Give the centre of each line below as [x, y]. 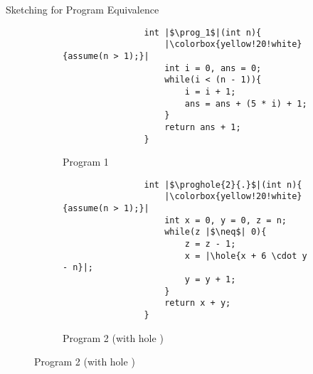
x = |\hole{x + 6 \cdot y [246, 256]
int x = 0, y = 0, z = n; [226, 220]
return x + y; [198, 303]
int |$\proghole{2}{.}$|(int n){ [223, 185]
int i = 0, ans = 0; [213, 68]
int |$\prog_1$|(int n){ [203, 32]
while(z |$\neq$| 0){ [216, 232]
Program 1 [86, 162]
